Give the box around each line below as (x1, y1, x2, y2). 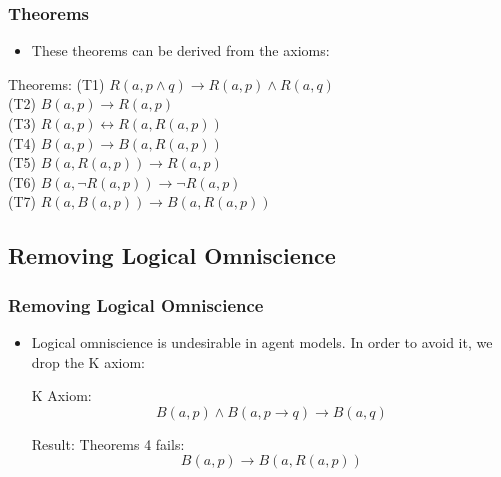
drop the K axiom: (31, 351, 146, 372)
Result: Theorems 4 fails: (31, 433, 185, 454)
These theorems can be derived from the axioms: (31, 40, 330, 61)
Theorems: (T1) (8, 73, 105, 94)
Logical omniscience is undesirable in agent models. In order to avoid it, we (31, 331, 493, 352)
